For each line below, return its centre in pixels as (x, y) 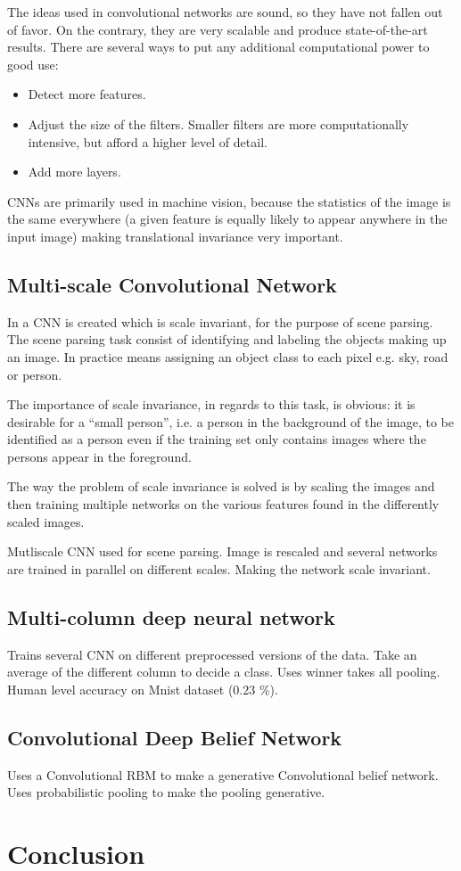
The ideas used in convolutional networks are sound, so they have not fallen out (225, 12)
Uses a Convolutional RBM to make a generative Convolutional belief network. (223, 774)
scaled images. (46, 521)
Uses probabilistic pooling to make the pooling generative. (166, 792)
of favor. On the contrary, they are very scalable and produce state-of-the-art (218, 29)
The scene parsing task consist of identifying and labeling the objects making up (227, 339)
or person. (35, 374)
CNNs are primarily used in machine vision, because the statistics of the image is (229, 201)
